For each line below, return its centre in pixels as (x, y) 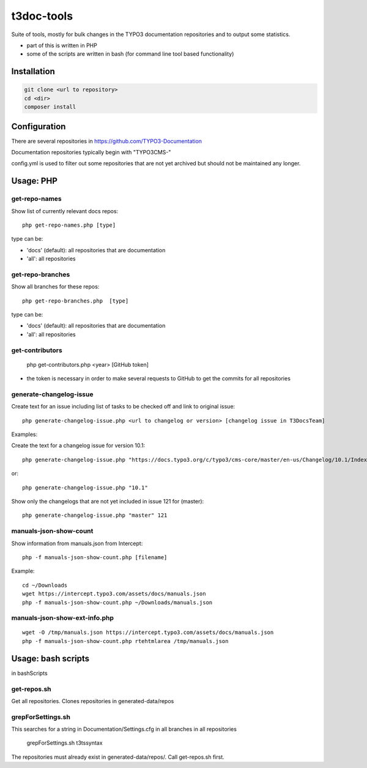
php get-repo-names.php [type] (69, 225)
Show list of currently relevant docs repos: (65, 211)
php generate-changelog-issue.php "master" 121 (95, 515)
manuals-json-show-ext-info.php (63, 618)
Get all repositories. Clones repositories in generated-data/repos (93, 701)
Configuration (39, 126)
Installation (33, 71)
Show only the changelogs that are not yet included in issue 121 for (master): (108, 502)
